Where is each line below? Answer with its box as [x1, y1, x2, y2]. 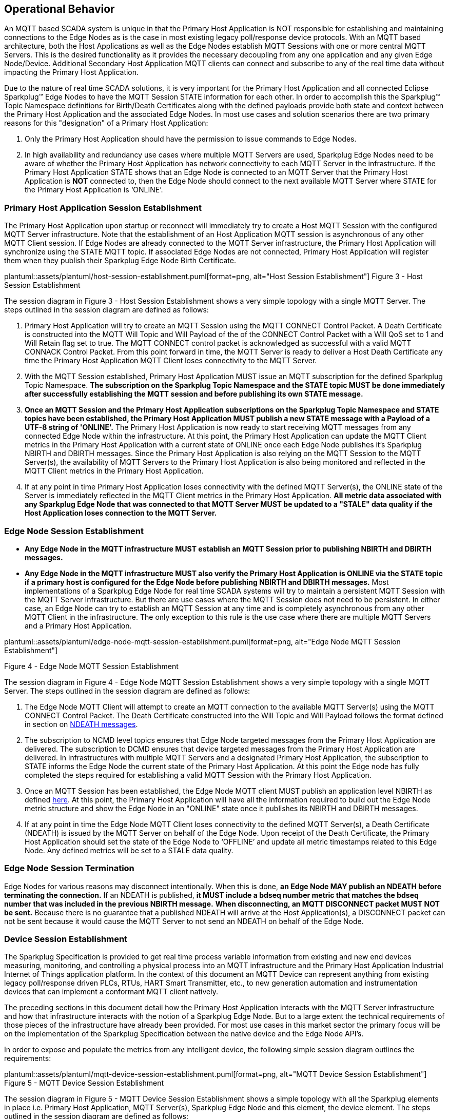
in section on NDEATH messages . [25, 719, 138, 729]
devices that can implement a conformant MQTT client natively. [4, 987, 218, 996]
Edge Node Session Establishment [4, 525, 144, 536]
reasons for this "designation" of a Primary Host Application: [4, 119, 208, 128]
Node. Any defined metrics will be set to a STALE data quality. [25, 846, 233, 855]
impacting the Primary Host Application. [4, 68, 139, 77]
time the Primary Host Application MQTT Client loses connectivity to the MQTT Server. [25, 356, 317, 365]
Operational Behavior [4, 3, 115, 15]
